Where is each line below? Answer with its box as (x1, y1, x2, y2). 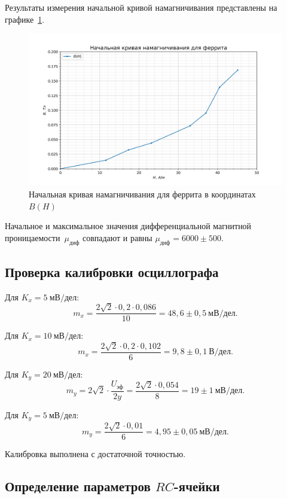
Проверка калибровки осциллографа (5, 262, 219, 281)
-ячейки (173, 477, 220, 495)
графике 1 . (5, 13, 45, 25)
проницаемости (5, 231, 60, 244)
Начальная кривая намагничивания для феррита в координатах (29, 188, 256, 200)
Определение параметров (5, 477, 151, 495)
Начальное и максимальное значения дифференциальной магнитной (5, 220, 252, 232)
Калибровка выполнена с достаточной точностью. (5, 448, 186, 460)
